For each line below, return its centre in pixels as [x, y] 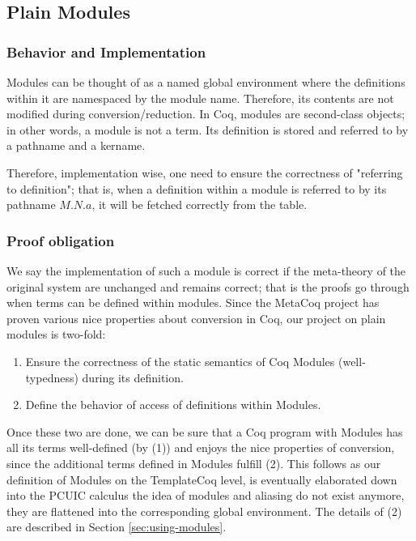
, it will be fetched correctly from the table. [200, 204]
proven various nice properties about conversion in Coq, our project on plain [196, 318]
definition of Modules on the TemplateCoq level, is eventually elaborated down [202, 479]
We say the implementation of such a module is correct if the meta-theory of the [206, 270]
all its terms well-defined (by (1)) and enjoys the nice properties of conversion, [201, 447]
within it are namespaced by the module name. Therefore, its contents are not [200, 98]
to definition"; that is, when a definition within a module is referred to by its [197, 188]
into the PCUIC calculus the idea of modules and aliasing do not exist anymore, [206, 495]
